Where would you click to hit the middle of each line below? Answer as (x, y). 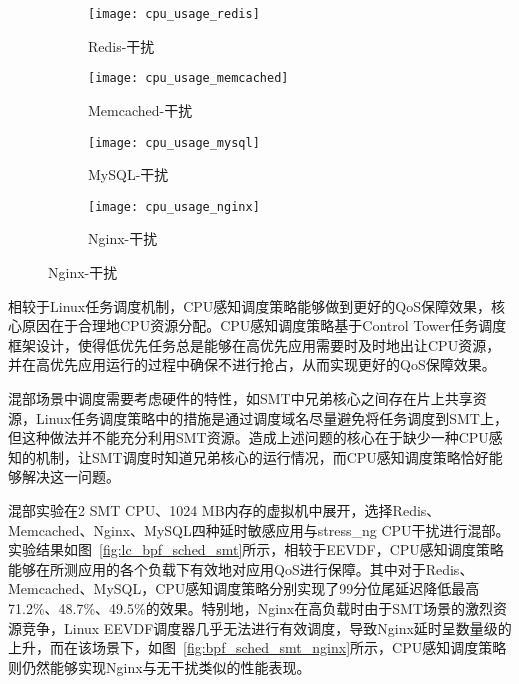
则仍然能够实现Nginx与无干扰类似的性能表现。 (159, 666)
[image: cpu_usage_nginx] (174, 206)
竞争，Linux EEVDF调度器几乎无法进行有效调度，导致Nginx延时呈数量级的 (266, 627)
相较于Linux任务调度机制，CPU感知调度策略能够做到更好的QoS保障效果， (250, 305)
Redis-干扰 (121, 45)
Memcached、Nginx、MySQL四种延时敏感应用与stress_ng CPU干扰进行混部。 (259, 529)
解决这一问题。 (70, 476)
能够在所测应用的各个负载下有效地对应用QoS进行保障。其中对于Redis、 (241, 568)
